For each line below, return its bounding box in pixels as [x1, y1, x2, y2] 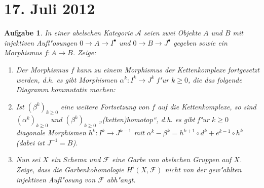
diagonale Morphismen [16, 127, 86, 138]
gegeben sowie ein [173, 37, 228, 48]
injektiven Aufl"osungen [4, 37, 78, 48]
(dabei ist [16, 137, 45, 147]
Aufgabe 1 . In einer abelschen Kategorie [4, 27, 133, 38]
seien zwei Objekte [143, 27, 201, 38]
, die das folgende [188, 74, 242, 85]
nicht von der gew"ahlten [165, 164, 242, 175]
